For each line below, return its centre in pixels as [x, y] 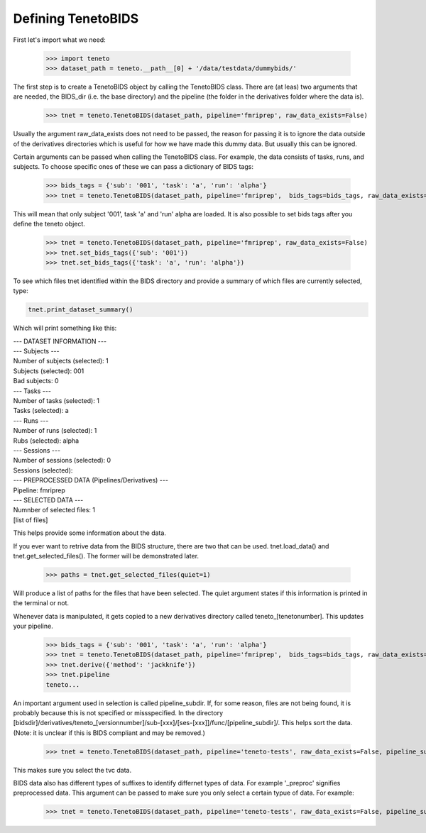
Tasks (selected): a [41, 411]
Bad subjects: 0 [36, 381]
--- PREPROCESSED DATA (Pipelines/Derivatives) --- [91, 480]
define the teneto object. [49, 224]
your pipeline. [33, 626]
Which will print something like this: [65, 328]
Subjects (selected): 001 [49, 371]
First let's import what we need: [59, 40]
